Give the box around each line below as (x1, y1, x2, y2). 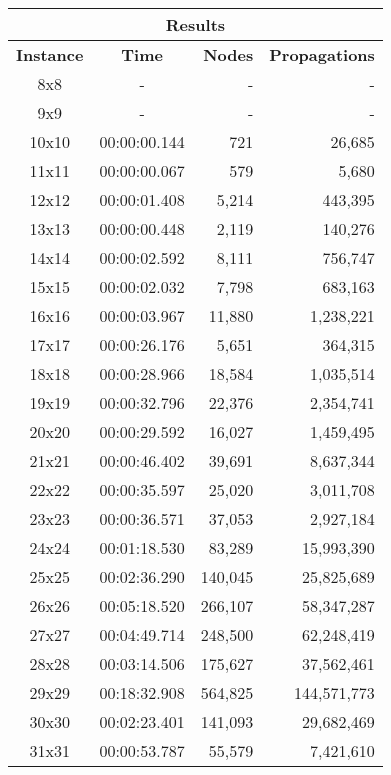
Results (165, 13, 226, 36)
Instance (16, 43, 84, 66)
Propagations (269, 43, 375, 66)
